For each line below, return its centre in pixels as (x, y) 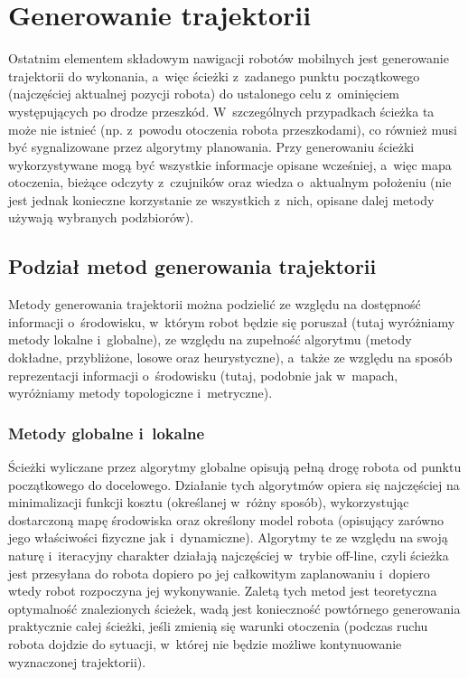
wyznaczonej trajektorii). (77, 661)
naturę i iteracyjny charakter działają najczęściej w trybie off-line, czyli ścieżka (229, 556)
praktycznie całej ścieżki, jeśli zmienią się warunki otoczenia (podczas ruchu (218, 626)
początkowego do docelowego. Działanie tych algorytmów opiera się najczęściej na (234, 484)
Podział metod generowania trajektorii (192, 266)
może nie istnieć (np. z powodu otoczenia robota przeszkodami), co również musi (233, 129)
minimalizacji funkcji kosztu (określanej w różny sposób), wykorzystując (209, 502)
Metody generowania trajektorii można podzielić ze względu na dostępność (215, 304)
